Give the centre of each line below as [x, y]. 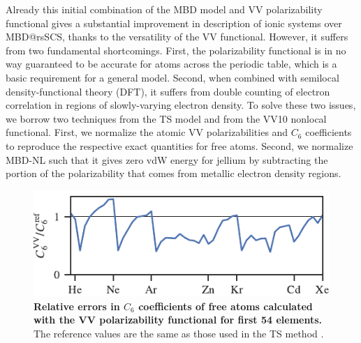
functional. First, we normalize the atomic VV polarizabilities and [147, 132]
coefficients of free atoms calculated [226, 306]
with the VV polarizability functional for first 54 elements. [178, 320]
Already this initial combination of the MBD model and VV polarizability [164, 9]
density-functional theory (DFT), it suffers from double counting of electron [168, 91]
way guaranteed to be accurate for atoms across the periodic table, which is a [171, 64]
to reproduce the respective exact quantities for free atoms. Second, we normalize [179, 145]
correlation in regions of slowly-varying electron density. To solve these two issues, [181, 105]
